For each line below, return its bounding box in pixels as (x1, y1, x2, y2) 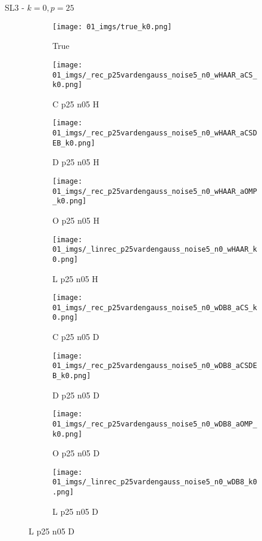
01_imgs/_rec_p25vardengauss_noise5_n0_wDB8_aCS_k (52, 303, 257, 312)
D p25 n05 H (52, 156, 99, 168)
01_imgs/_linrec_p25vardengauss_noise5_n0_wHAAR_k (52, 245, 257, 254)
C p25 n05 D (52, 330, 99, 343)
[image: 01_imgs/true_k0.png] (52, 22, 172, 31)
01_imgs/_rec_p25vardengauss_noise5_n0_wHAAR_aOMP (52, 187, 257, 196)
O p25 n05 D (52, 447, 100, 459)
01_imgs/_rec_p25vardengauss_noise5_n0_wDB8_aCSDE (52, 361, 257, 370)
